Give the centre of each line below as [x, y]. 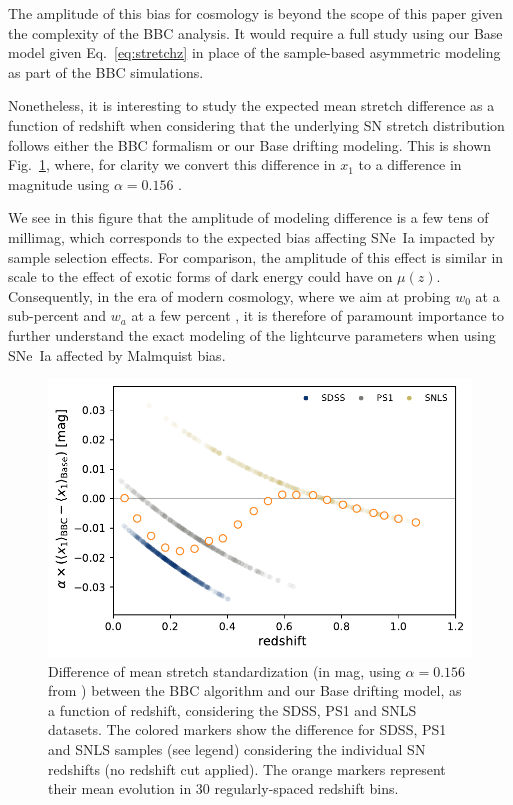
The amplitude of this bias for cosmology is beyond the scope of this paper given [255, 13]
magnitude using [59, 183]
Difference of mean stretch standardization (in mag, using [224, 670]
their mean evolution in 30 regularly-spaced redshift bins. [223, 788]
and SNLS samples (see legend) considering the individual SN [237, 748]
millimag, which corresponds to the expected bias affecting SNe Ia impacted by [251, 236]
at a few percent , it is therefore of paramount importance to [317, 315]
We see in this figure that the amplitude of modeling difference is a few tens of [248, 217]
